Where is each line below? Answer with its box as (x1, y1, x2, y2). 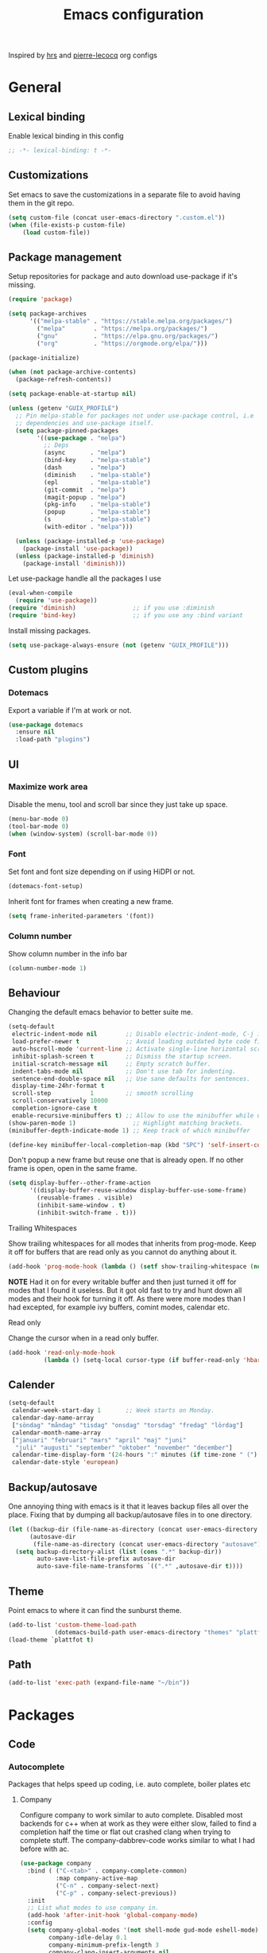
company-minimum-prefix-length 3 (48, 1941, 160, 1949)
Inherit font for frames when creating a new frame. (8, 896, 174, 906)
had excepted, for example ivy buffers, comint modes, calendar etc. (8, 1302, 230, 1312)
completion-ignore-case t (11, 1105, 98, 1113)
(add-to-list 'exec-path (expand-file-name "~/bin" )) (8, 1679, 191, 1687)
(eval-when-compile (8, 589, 73, 597)
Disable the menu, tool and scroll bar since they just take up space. (8, 799, 228, 809)
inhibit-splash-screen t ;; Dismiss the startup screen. (11, 1052, 233, 1060)
